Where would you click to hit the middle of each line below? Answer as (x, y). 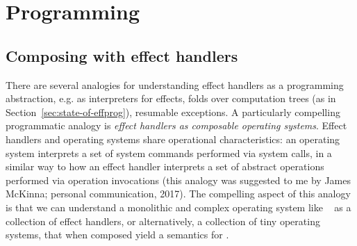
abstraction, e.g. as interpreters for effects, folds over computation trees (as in (171, 98)
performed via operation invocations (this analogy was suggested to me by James (178, 180)
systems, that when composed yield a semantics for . (117, 235)
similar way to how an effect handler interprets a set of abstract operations (165, 166)
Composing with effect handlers (122, 55)
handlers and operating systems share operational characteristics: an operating (173, 139)
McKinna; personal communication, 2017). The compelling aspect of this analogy (178, 194)
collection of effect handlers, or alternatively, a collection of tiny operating (163, 221)
